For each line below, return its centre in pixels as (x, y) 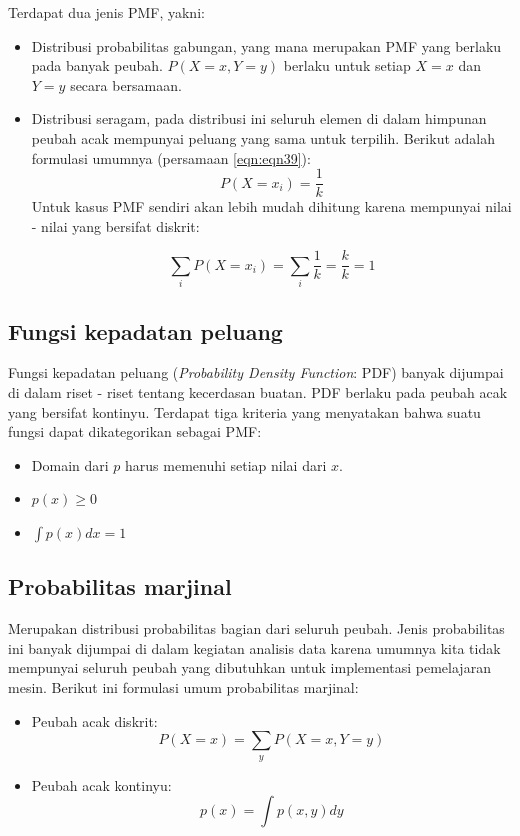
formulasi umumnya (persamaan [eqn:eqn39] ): (171, 157)
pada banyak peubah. (97, 65)
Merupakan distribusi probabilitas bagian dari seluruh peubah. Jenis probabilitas (256, 628)
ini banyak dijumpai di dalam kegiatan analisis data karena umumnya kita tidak (254, 647)
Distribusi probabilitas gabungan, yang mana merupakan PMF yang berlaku (266, 45)
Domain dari (70, 464)
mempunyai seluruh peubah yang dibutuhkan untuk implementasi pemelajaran (249, 667)
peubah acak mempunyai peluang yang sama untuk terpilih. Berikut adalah (263, 137)
